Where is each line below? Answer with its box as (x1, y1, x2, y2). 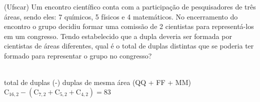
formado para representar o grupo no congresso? (4, 50, 152, 60)
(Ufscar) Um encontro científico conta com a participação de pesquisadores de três (4, 1, 256, 11)
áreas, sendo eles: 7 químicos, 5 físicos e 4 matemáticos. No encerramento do (4, 11, 238, 21)
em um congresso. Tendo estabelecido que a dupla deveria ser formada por (4, 30, 232, 41)
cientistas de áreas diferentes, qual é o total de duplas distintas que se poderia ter (4, 40, 254, 51)
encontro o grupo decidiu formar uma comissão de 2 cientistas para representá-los (4, 21, 254, 31)
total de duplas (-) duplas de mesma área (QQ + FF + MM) (4, 77, 191, 87)
